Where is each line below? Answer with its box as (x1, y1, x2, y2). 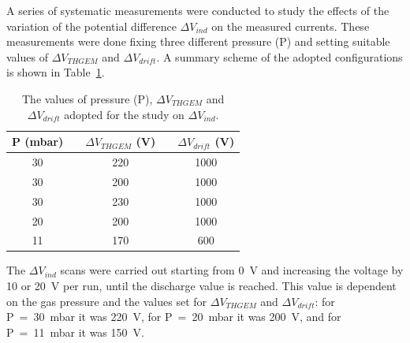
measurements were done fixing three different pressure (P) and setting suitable (6, 33, 390, 50)
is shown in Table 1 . (6, 64, 105, 80)
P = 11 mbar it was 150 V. (6, 323, 144, 340)
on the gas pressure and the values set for (6, 293, 207, 309)
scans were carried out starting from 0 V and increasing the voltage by (60, 262, 404, 278)
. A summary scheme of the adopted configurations (156, 48, 403, 65)
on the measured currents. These (211, 17, 370, 34)
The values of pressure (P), (21, 90, 153, 106)
